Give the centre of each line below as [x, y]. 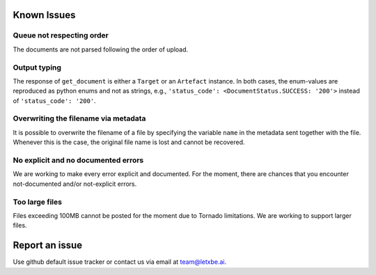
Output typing [37, 68]
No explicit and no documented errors [78, 160]
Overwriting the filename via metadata [79, 118]
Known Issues [44, 15]
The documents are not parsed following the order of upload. [101, 49]
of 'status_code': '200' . [55, 100]
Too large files [38, 202]
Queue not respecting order [61, 36]
